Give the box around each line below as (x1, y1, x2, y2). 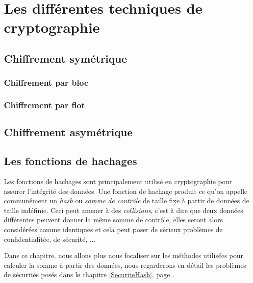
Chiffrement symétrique (4, 50, 127, 66)
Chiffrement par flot (4, 99, 85, 111)
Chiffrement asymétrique (4, 124, 133, 140)
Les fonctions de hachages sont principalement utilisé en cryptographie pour (4, 176, 232, 187)
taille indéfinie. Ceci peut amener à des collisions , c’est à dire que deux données (4, 205, 243, 215)
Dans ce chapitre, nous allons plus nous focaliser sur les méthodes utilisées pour (4, 250, 244, 260)
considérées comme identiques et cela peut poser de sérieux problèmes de (4, 224, 223, 234)
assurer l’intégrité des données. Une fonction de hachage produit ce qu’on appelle (4, 186, 248, 196)
